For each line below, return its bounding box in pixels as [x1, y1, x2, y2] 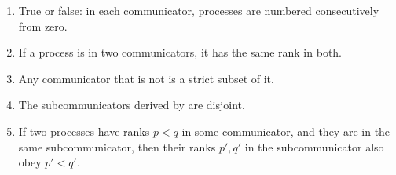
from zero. [18, 17, 68, 34]
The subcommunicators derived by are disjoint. [18, 97, 245, 113]
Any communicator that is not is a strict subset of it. [18, 70, 274, 86]
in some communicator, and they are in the [181, 122, 390, 139]
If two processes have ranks [18, 122, 150, 139]
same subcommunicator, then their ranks [18, 138, 216, 155]
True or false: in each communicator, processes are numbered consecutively [18, 2, 379, 18]
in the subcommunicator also [244, 138, 384, 155]
